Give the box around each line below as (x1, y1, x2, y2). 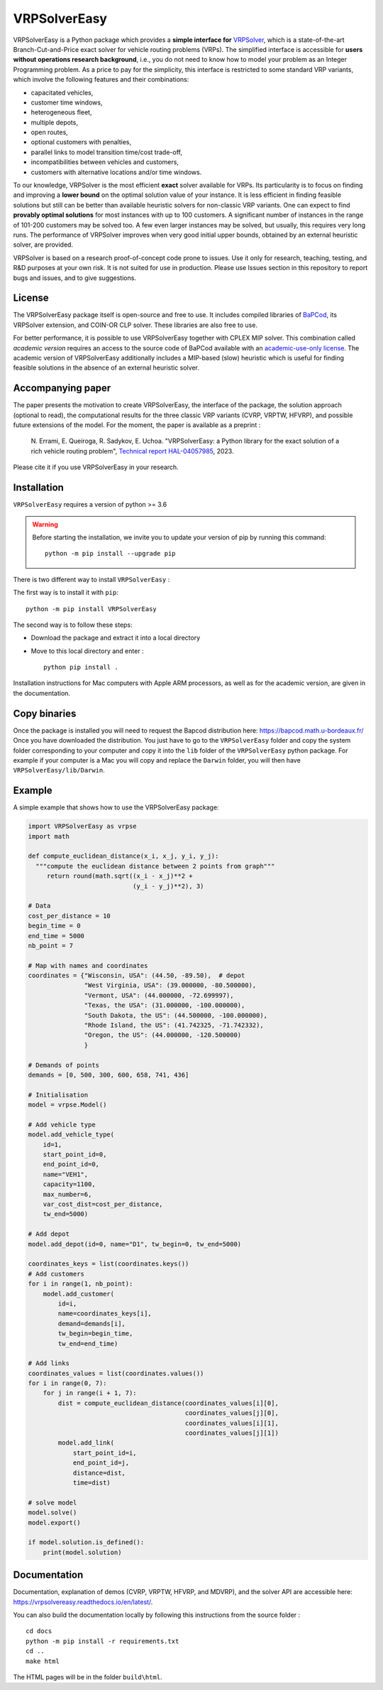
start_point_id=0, (43, 1151, 107, 1158)
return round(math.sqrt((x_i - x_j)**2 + (46, 872, 193, 881)
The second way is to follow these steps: (13, 620, 133, 629)
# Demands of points (28, 1061, 99, 1069)
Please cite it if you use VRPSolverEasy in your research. (13, 463, 179, 472)
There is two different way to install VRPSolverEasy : (13, 575, 170, 583)
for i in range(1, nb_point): (28, 1280, 133, 1288)
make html (26, 1657, 60, 1665)
